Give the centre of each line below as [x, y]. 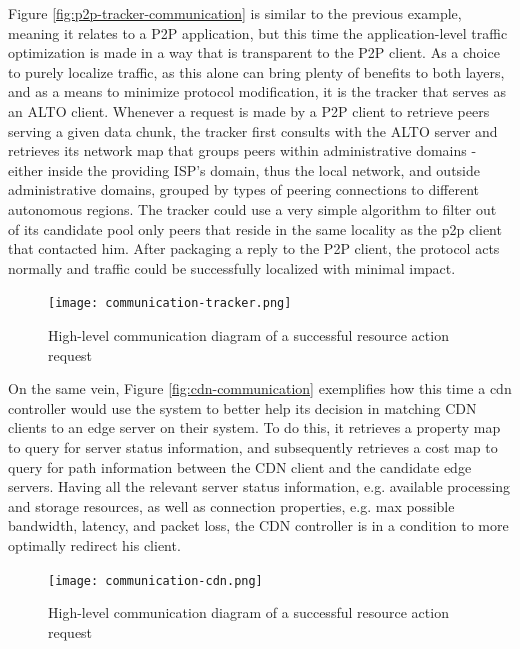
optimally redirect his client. [94, 544]
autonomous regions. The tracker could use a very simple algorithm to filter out [252, 208]
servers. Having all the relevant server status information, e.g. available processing [259, 486]
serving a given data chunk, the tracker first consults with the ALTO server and [253, 130]
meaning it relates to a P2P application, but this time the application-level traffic [258, 32]
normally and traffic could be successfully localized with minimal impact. [232, 267]
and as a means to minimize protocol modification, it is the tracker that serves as [257, 91]
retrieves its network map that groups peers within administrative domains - [242, 150]
